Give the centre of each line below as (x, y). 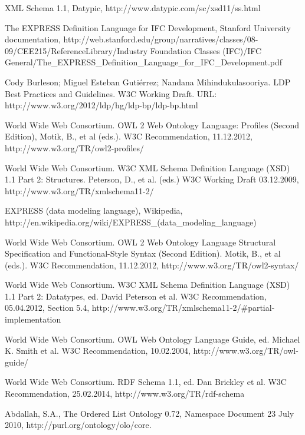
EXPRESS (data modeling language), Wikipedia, (94, 210)
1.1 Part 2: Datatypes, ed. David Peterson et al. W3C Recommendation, (136, 296)
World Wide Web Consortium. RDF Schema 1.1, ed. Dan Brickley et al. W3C (146, 382)
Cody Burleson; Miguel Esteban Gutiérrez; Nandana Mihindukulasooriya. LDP (148, 82)
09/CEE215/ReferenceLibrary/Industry (76, 50)
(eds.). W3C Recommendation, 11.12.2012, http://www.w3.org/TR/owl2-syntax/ (152, 265)
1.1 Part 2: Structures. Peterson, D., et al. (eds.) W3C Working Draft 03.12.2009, (152, 179)
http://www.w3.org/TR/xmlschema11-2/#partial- (183, 308)
